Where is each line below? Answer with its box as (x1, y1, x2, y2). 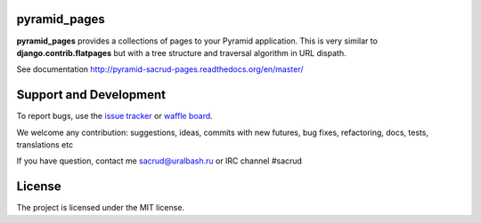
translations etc (16, 139, 74, 150)
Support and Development (16, 87, 167, 102)
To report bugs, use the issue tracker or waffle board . (16, 111, 213, 122)
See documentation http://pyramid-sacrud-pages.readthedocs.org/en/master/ (16, 64, 304, 75)
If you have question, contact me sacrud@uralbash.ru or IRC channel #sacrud (16, 155, 303, 166)
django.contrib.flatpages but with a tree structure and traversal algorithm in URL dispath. (16, 47, 346, 58)
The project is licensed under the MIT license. (16, 203, 185, 213)
